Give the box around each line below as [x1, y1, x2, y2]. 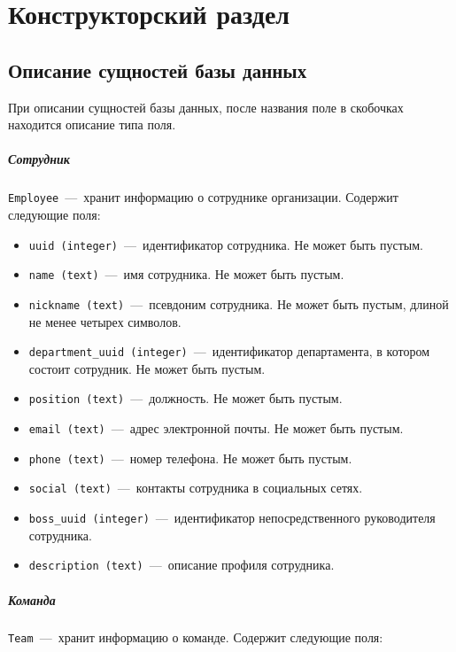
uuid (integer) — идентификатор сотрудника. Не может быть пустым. [28, 235, 423, 253]
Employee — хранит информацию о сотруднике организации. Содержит [8, 188, 398, 206]
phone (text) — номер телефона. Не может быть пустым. [28, 448, 352, 467]
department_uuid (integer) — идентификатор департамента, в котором [28, 342, 430, 361]
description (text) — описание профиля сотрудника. [28, 555, 335, 574]
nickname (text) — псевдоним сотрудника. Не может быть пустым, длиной [28, 294, 449, 313]
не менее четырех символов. [28, 312, 182, 330]
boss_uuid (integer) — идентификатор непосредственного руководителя [28, 508, 436, 527]
